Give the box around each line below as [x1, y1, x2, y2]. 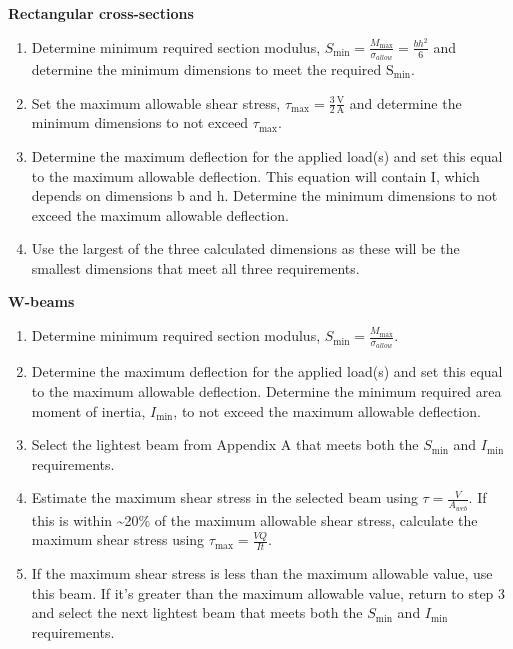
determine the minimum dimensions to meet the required [31, 58, 382, 79]
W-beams [8, 291, 75, 312]
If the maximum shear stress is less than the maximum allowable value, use [31, 562, 493, 583]
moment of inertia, [31, 400, 146, 421]
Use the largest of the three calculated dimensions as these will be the [31, 238, 460, 259]
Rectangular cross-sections [8, 3, 194, 23]
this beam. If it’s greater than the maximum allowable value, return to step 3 [31, 582, 506, 603]
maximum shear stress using [31, 529, 205, 550]
